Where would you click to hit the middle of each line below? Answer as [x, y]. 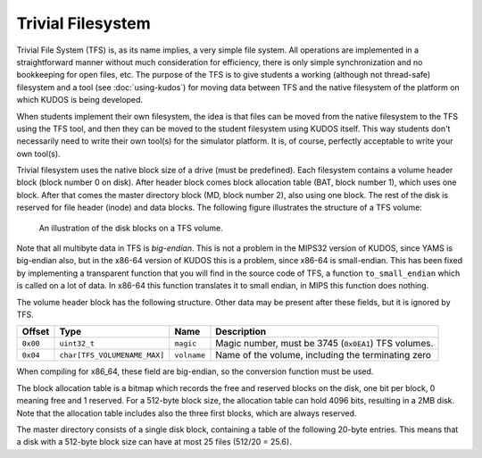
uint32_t [77, 343]
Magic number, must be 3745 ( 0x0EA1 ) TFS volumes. [324, 344]
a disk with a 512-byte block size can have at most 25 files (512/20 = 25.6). [154, 442]
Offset [36, 332]
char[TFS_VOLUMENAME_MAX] [112, 355]
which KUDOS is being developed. [79, 100]
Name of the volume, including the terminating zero [324, 355]
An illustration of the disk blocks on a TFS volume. [131, 228]
